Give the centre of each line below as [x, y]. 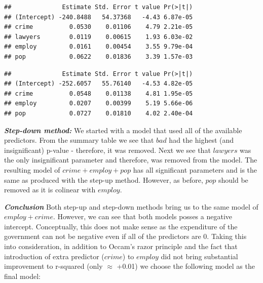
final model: [22, 276]
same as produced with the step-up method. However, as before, [104, 179]
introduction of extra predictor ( [54, 256]
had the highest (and [201, 140]
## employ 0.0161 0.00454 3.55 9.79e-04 [99, 47]
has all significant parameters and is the [195, 169]
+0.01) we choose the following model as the [186, 266]
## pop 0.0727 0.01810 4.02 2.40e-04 [99, 113]
